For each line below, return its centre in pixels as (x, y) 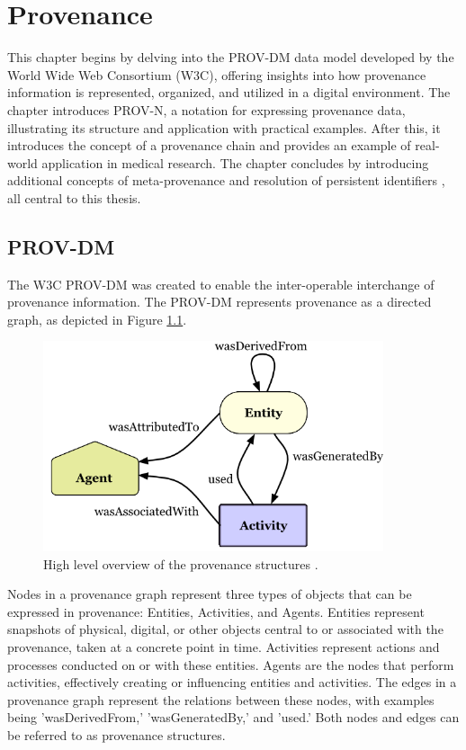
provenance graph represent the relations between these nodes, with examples (221, 699)
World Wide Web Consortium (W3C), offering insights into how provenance (217, 74)
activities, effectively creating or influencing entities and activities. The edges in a (232, 682)
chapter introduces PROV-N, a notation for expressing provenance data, (206, 109)
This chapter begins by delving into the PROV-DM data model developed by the (231, 57)
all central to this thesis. (74, 197)
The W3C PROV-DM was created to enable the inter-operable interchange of (221, 284)
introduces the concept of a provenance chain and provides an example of (209, 145)
